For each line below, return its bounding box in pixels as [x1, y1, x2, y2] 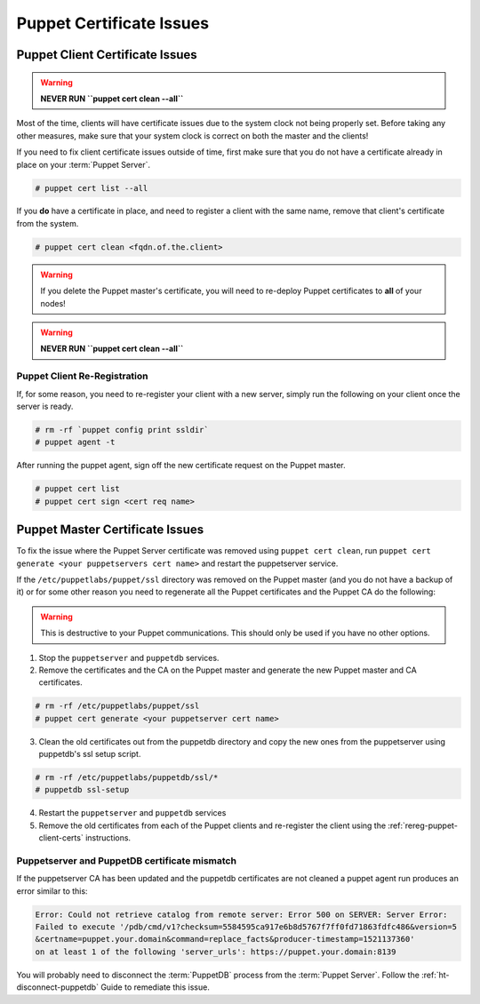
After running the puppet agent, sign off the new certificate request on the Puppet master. [16, 460, 346, 471]
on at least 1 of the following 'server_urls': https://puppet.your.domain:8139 [35, 946, 396, 957]
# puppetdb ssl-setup [35, 785, 130, 795]
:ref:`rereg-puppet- [388, 820, 458, 831]
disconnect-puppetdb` [16, 982, 100, 992]
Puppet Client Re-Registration [16, 370, 148, 382]
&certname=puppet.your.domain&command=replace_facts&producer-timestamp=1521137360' [35, 934, 415, 944]
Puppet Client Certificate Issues [16, 47, 197, 62]
